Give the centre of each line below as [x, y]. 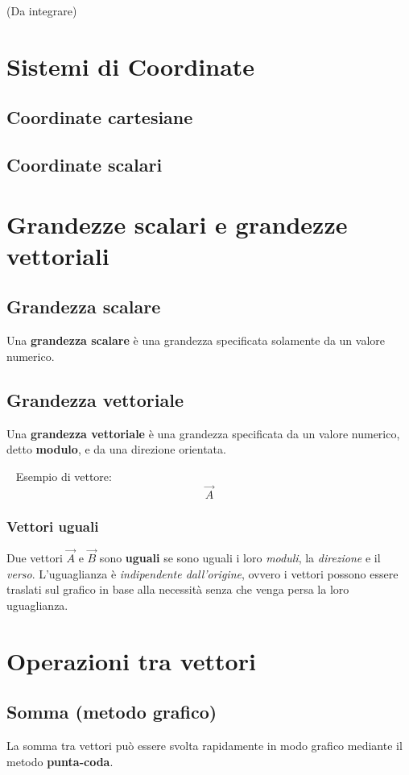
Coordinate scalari [85, 165]
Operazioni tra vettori [131, 660]
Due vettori [35, 558]
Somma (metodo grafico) [112, 712]
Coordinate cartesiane [100, 117]
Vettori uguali [53, 526]
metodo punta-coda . [60, 761]
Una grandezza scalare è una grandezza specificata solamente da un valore [196, 340]
